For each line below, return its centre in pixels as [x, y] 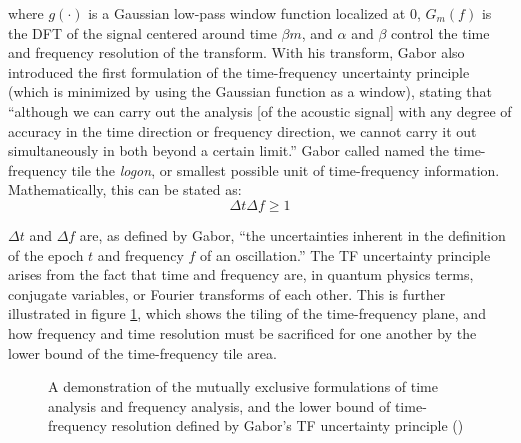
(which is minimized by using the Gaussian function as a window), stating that [250, 91]
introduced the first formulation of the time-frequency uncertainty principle [239, 71]
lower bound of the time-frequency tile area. [142, 352]
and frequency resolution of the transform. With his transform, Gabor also [236, 52]
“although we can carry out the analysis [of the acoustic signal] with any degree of [260, 110]
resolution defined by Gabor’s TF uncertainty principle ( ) [287, 425]
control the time [440, 32]
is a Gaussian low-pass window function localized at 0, [254, 13]
